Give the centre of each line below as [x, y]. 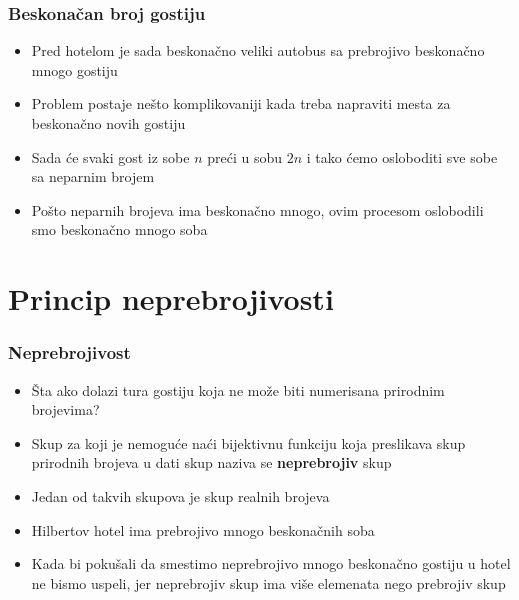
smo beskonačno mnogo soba [119, 229]
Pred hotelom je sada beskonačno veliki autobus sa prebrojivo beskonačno [258, 50]
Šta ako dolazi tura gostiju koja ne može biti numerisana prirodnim [238, 389]
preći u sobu [245, 156]
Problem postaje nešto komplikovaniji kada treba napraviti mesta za [241, 103]
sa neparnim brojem [93, 176]
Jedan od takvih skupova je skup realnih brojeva [180, 495]
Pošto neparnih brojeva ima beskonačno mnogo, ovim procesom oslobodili [257, 209]
